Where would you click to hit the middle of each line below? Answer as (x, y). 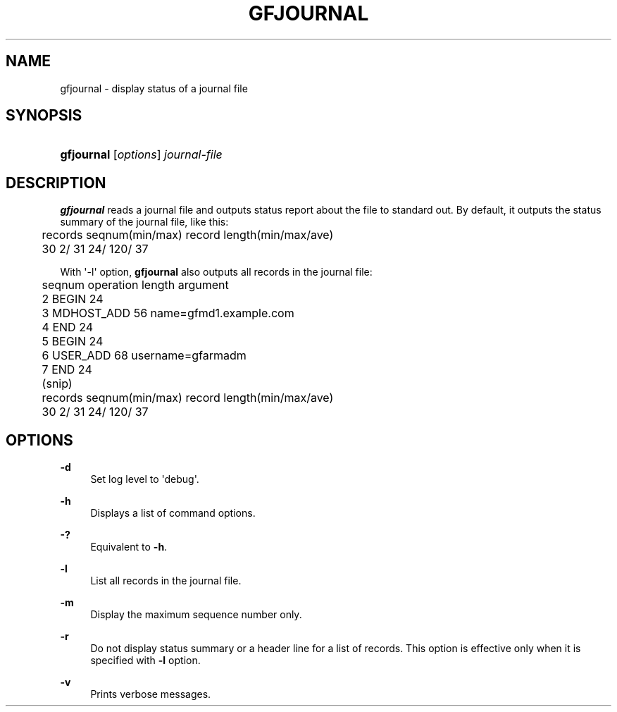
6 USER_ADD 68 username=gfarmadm (144, 356)
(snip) (57, 384)
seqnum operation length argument (135, 285)
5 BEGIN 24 (73, 342)
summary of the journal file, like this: (144, 222)
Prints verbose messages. (151, 694)
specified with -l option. (145, 661)
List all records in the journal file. (166, 581)
